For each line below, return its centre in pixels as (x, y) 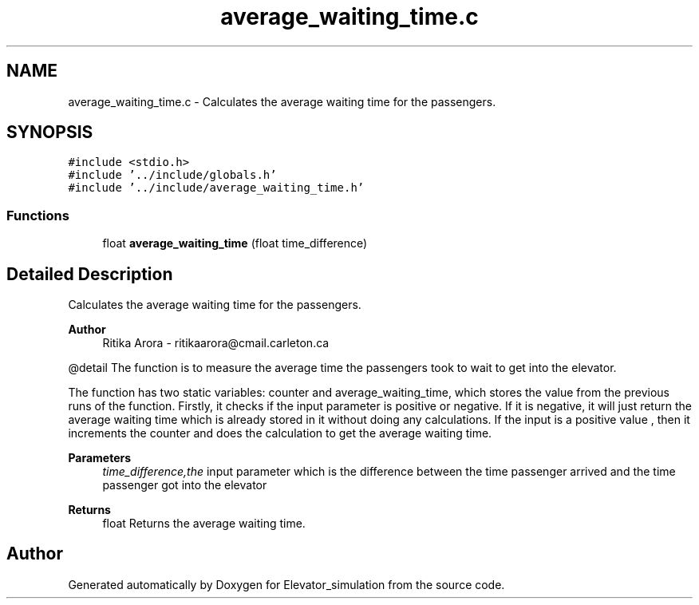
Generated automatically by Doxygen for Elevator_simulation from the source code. (286, 584)
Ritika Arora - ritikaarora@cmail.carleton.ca (216, 343)
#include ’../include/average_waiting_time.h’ (216, 188)
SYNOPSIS (50, 132)
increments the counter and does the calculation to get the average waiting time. (280, 433)
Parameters (100, 458)
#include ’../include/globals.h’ (172, 175)
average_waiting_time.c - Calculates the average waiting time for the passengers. (282, 101)
